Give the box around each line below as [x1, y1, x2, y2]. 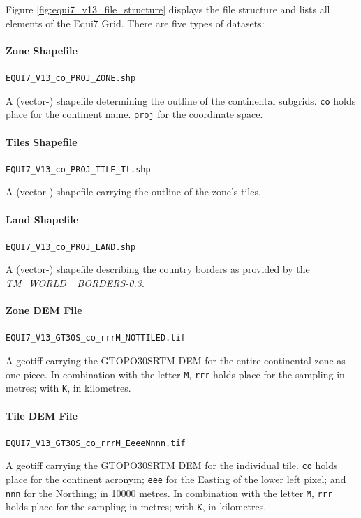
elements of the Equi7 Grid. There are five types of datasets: [6, 15, 265, 30]
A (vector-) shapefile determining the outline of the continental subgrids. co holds [6, 93, 356, 108]
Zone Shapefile [6, 43, 78, 57]
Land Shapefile [6, 212, 79, 226]
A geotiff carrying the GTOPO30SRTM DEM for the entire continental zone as [6, 353, 346, 368]
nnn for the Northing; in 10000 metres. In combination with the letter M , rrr [6, 485, 333, 500]
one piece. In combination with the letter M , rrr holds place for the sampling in [6, 367, 345, 381]
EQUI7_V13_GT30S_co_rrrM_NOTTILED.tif [6, 333, 186, 343]
